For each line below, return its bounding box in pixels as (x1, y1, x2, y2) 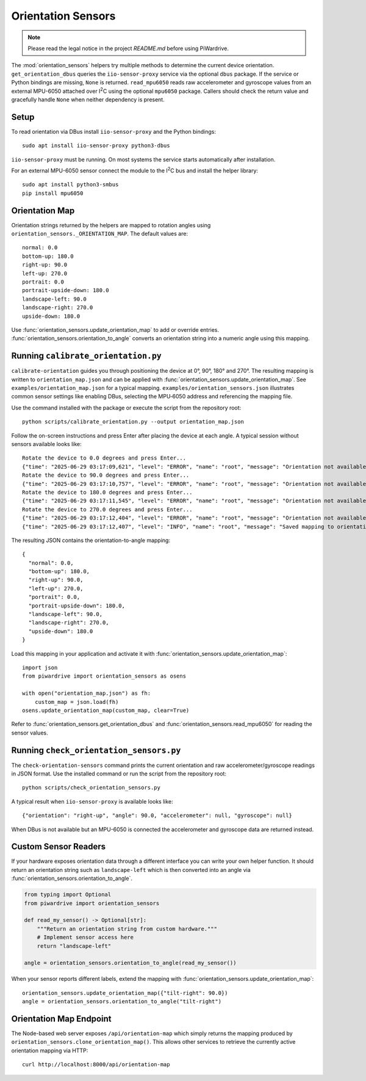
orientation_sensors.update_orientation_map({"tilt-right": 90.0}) (22, 989, 228, 996)
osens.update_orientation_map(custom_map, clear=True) (22, 706, 190, 714)
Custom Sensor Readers (11, 841, 106, 852)
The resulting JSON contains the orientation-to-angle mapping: (11, 537, 171, 544)
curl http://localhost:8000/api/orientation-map (22, 1061, 170, 1068)
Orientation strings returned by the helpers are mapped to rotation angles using (11, 221, 211, 229)
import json (22, 664, 58, 671)
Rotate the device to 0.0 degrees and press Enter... (22, 455, 186, 461)
